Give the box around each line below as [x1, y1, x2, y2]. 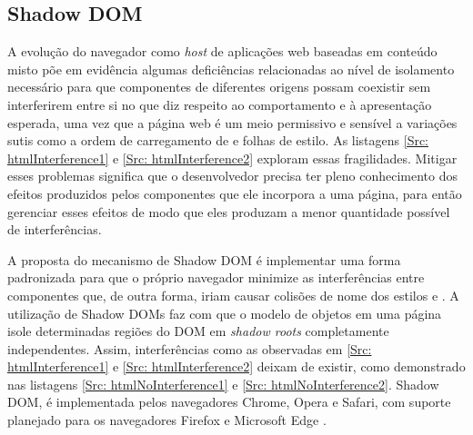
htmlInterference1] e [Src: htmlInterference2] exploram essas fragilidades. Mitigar [7, 148, 458, 167]
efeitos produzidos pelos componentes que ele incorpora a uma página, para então [7, 183, 462, 203]
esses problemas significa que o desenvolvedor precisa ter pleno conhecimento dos [7, 166, 458, 185]
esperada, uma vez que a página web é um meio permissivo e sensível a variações [7, 113, 458, 132]
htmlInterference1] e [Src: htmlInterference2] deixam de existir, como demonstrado [7, 357, 466, 376]
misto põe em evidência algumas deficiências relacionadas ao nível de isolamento [7, 59, 455, 78]
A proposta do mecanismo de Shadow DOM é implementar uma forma [7, 250, 401, 269]
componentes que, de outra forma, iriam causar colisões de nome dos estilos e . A [7, 285, 459, 304]
